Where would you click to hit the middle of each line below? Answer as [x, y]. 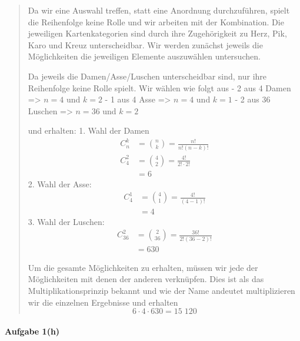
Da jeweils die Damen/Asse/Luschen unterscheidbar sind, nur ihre [147, 76]
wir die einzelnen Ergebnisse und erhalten [103, 302]
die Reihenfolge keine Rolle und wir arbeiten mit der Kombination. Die [156, 21]
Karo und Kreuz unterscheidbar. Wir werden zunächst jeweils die [145, 44]
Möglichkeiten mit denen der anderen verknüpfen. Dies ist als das [146, 279]
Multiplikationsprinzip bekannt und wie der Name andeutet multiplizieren [161, 290]
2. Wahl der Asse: [60, 183]
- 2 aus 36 [253, 99]
